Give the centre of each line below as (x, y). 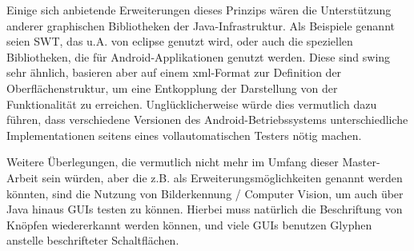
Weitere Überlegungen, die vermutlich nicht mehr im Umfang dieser (173, 162)
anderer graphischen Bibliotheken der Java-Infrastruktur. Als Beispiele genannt (201, 25)
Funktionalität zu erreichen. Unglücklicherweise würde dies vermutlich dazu (192, 104)
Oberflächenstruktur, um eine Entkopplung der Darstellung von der (172, 88)
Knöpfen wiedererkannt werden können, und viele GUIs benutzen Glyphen (189, 224)
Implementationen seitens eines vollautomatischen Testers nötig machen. (184, 135)
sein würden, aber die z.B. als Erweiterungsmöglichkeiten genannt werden (222, 177)
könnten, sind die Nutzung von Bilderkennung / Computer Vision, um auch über (205, 193)
